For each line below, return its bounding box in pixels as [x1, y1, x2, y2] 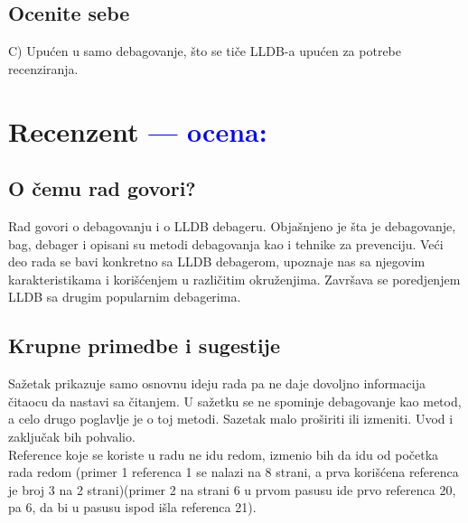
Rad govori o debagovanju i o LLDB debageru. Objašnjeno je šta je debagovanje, [8, 216, 456, 235]
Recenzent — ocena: [8, 112, 267, 149]
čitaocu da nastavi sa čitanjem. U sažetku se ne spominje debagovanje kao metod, [8, 391, 462, 410]
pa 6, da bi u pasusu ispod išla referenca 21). [8, 498, 257, 517]
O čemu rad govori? [8, 174, 196, 202]
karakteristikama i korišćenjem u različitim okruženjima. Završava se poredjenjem [8, 269, 461, 288]
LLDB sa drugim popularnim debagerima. [8, 287, 241, 306]
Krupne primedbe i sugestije [8, 332, 281, 360]
